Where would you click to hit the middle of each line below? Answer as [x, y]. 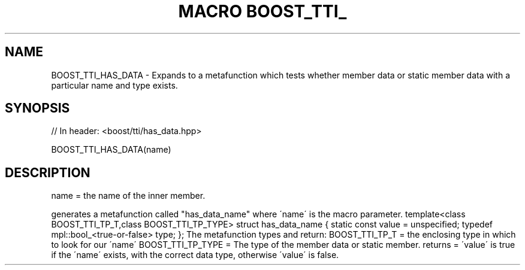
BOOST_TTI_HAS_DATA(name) [111, 150]
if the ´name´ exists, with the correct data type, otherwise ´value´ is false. [195, 255]
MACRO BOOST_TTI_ [262, 11]
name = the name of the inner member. [128, 196]
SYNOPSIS [37, 108]
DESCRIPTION [48, 172]
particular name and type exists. [114, 85]
